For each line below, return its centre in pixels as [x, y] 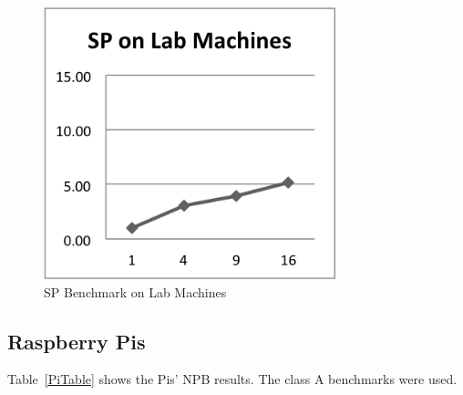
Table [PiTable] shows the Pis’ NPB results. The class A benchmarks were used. [232, 379]
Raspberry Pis [77, 341]
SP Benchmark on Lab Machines [135, 291]
